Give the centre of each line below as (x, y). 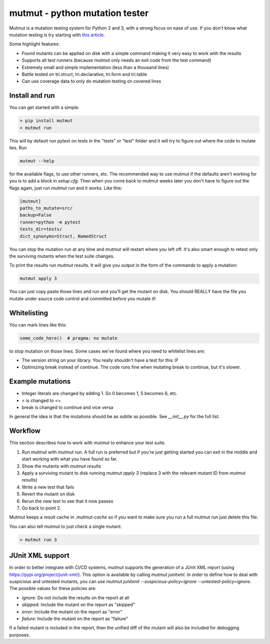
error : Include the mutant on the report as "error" (72, 611)
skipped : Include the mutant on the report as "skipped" (78, 604)
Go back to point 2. (41, 508)
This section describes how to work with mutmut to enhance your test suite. (87, 443)
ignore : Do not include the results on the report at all (75, 597)
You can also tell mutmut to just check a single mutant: (65, 526)
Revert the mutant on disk (48, 494)
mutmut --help (37, 161)
